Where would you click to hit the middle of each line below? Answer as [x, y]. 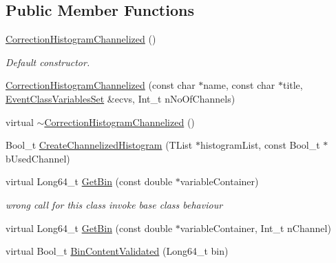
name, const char [239, 85]
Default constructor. [48, 62]
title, [293, 85]
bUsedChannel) [38, 158]
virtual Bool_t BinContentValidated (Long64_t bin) [117, 251]
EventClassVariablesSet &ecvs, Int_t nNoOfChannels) [120, 98]
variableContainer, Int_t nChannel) [255, 228]
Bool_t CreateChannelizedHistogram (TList [99, 145]
